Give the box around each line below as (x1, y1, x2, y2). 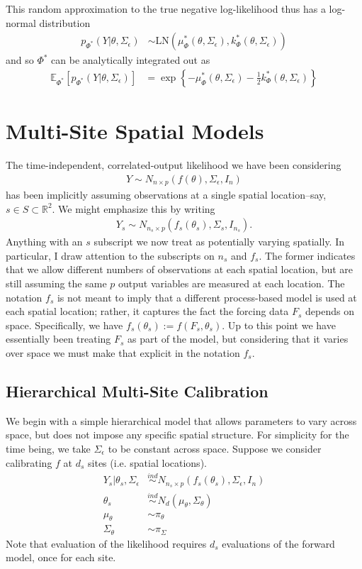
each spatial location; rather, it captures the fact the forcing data (6, 304, 289, 319)
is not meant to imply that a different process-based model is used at (57, 289, 357, 304)
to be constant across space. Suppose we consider (108, 441, 322, 455)
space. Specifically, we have (6, 317, 123, 332)
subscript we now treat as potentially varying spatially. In (94, 234, 344, 249)
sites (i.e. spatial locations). (88, 455, 207, 470)
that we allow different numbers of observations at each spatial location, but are (6, 262, 353, 277)
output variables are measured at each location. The (118, 276, 345, 291)
